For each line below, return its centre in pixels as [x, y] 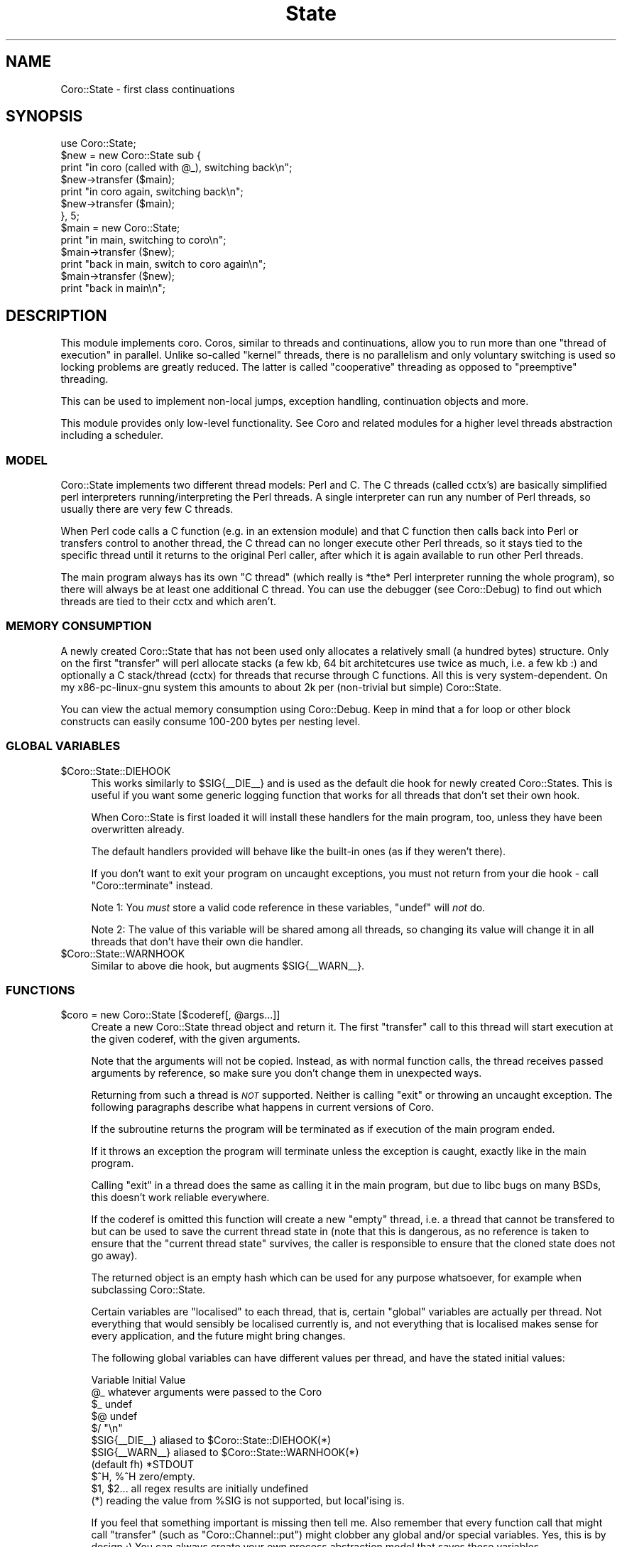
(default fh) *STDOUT [143, 1465]
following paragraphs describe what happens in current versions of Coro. [263, 1107]
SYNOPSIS [44, 116]
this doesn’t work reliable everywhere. [180, 1198]
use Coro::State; [98, 143]
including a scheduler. [112, 435]
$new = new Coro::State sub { [131, 156]
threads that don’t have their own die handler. [197, 941]
